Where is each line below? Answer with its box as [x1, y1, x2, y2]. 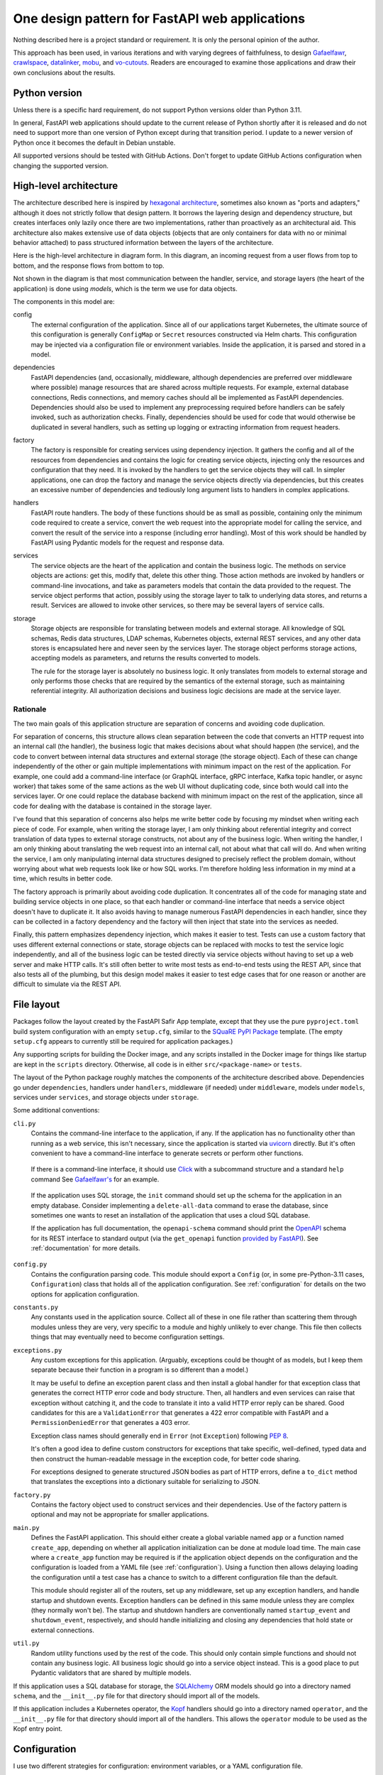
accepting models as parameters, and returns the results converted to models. [30, 654, 260, 662]
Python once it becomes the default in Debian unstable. [13, 138, 176, 147]
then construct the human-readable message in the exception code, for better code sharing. [30, 1454, 301, 1463]
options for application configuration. [30, 1289, 140, 1299]
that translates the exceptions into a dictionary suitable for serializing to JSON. [30, 1478, 260, 1486]
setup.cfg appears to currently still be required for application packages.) [13, 1037, 233, 1046]
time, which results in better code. [13, 874, 113, 883]
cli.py [13, 1119, 36, 1127]
